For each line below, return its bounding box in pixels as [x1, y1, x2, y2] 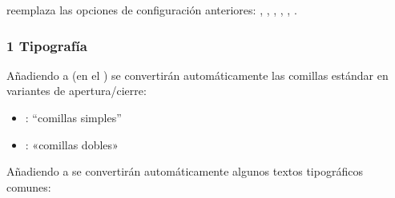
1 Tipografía [6, 35, 87, 55]
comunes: [6, 178, 51, 195]
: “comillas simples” [25, 109, 122, 125]
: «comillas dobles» [25, 136, 119, 152]
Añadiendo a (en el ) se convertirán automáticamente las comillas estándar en [6, 66, 389, 83]
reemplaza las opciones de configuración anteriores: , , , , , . [6, 2, 297, 18]
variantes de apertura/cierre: [6, 82, 147, 99]
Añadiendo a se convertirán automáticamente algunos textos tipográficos [6, 163, 363, 180]
